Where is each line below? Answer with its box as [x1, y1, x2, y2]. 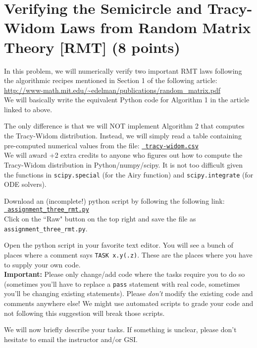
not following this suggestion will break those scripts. [4, 307, 165, 318]
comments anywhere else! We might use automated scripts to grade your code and [4, 298, 254, 308]
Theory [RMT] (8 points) [4, 37, 180, 57]
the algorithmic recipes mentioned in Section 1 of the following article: [4, 75, 217, 86]
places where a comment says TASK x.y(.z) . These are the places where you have [4, 249, 253, 260]
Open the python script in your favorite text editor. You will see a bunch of [4, 240, 234, 250]
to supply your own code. [4, 259, 81, 269]
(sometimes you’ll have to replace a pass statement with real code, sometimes [4, 278, 240, 289]
